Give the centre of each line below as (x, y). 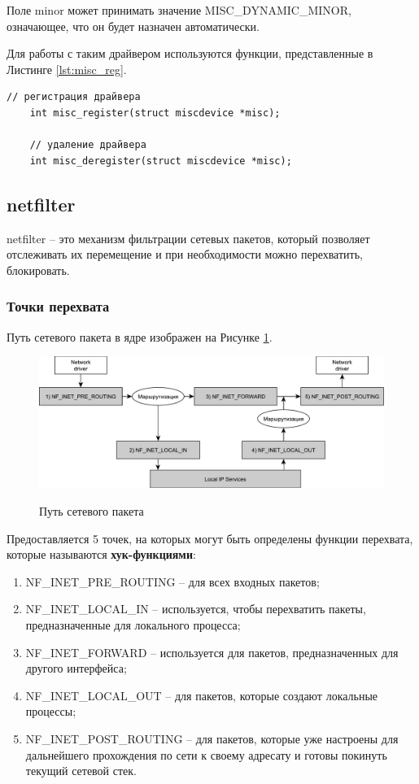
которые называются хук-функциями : (101, 554)
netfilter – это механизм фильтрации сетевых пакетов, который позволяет (188, 238)
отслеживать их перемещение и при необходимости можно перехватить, (185, 254)
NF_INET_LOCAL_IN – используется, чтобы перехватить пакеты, (196, 609)
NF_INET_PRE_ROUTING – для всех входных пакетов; (172, 581)
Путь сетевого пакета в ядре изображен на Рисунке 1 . (140, 336)
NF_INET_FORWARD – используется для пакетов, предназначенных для (212, 652)
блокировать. (38, 270)
